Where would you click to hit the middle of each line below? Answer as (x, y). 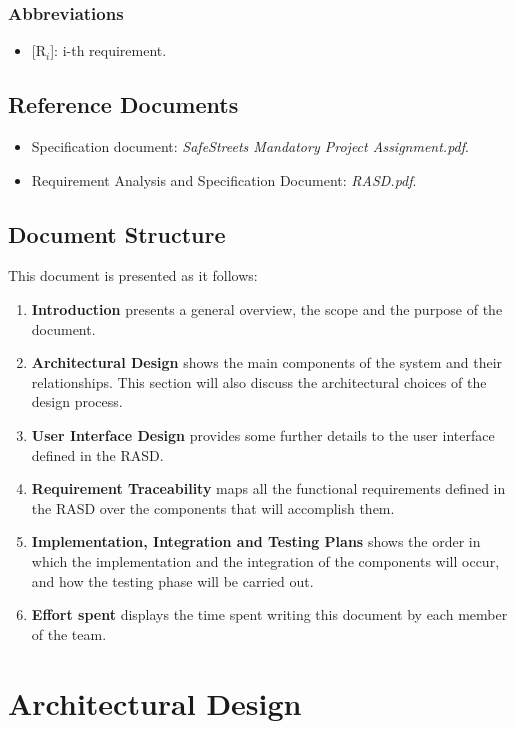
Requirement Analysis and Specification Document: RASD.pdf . (224, 179)
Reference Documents (123, 104)
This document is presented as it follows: (133, 275)
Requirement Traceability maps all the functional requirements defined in (268, 488)
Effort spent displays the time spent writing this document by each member (269, 614)
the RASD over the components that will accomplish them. (213, 507)
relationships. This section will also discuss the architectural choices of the (259, 381)
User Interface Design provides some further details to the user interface (263, 434)
